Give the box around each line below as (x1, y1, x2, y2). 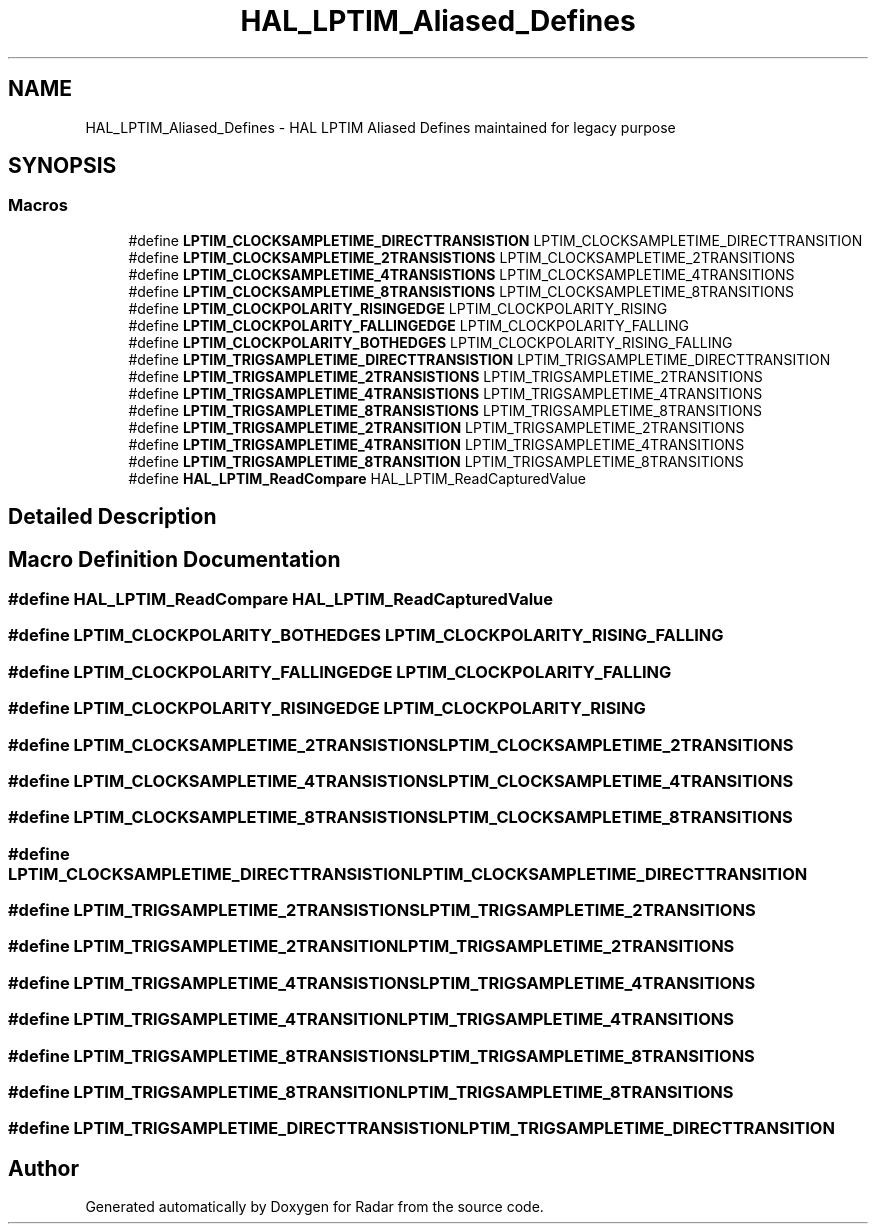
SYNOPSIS (8, 153, 117, 179)
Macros (8, 195, 68, 216)
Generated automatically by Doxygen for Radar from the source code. (85, 1198, 544, 1216)
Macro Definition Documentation (8, 546, 341, 572)
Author (8, 1155, 79, 1181)
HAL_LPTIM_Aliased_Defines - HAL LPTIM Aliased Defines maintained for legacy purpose (85, 118, 676, 136)
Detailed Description (8, 504, 217, 530)
